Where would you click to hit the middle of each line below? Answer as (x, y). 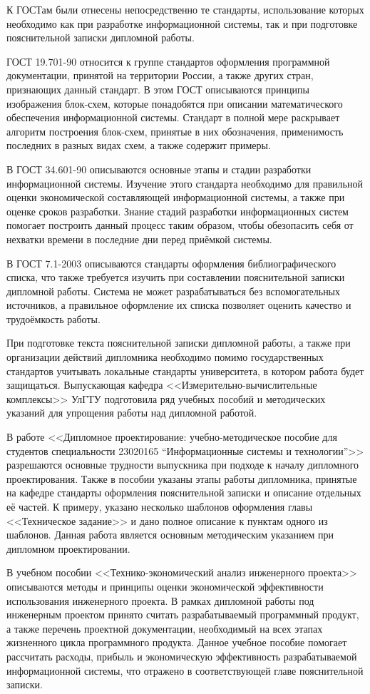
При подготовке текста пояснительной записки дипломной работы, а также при (179, 343)
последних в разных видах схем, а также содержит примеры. (139, 145)
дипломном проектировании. (68, 548)
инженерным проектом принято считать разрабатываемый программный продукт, (183, 614)
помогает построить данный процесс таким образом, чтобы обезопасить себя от (180, 225)
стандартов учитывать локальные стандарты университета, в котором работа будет (185, 371)
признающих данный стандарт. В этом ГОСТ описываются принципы (158, 89)
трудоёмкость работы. (53, 318)
